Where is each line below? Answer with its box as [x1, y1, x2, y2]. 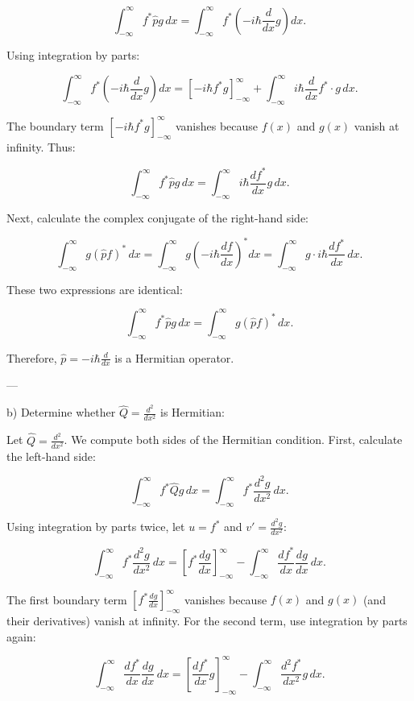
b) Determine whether [6, 404, 116, 421]
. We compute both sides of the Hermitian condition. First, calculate [64, 431, 403, 448]
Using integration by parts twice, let [6, 518, 185, 534]
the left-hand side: [6, 447, 96, 464]
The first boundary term [6, 591, 127, 608]
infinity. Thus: [6, 139, 76, 156]
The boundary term [6, 117, 104, 134]
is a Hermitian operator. [114, 349, 234, 366]
